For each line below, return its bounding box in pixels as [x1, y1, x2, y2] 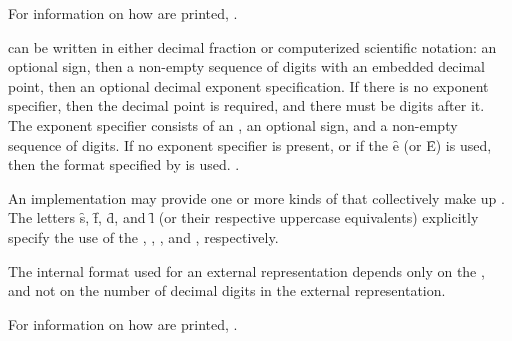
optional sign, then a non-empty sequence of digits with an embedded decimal [8, 56, 486, 77]
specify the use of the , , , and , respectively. [8, 226, 279, 247]
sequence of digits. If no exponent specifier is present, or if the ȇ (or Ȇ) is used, [8, 134, 492, 155]
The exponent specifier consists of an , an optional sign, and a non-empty [8, 114, 458, 135]
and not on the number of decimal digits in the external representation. [8, 280, 446, 301]
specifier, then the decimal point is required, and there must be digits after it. [8, 95, 485, 116]
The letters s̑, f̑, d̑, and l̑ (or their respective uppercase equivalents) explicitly [8, 207, 479, 228]
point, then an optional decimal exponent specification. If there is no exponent [8, 75, 489, 96]
